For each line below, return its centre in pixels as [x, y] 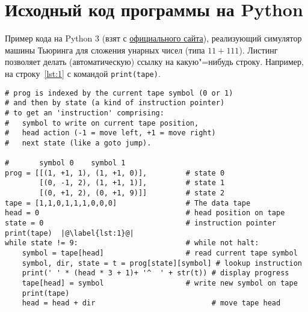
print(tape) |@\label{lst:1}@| [69, 233]
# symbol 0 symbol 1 [65, 163]
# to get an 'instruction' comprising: [85, 113]
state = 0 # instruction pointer [141, 223]
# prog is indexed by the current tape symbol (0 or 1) [119, 93]
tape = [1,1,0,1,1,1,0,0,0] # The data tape [128, 203]
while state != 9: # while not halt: [132, 243]
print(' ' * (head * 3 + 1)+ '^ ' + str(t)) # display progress [156, 273]
